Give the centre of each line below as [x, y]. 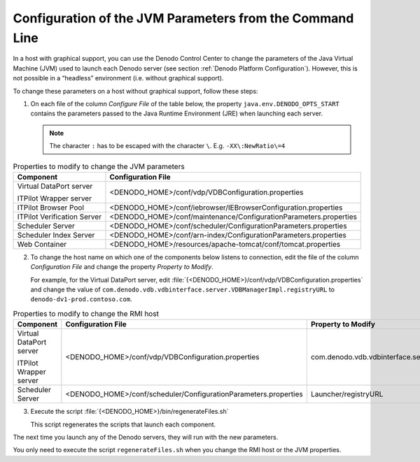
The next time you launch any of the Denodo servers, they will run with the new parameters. [146, 437]
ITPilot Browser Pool [50, 208]
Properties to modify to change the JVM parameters [99, 166]
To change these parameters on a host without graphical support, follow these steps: [135, 91]
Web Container [42, 244]
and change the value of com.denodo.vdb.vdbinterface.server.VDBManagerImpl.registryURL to [183, 289]
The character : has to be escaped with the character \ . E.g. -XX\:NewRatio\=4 [167, 146]
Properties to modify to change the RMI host [86, 313]
